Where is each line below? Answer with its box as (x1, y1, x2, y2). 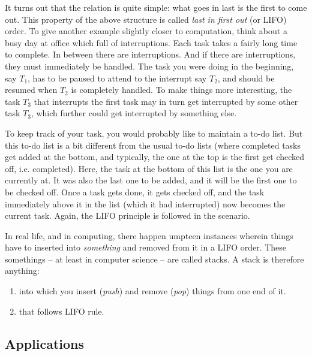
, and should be (217, 71, 275, 84)
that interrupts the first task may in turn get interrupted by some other (34, 95, 298, 107)
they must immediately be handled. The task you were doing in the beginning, (5, 59, 294, 72)
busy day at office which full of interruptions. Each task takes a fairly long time (5, 36, 298, 49)
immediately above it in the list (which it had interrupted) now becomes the (5, 197, 286, 210)
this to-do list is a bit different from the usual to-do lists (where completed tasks (5, 138, 301, 151)
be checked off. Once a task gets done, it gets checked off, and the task (5, 185, 265, 198)
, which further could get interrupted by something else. (31, 107, 237, 119)
